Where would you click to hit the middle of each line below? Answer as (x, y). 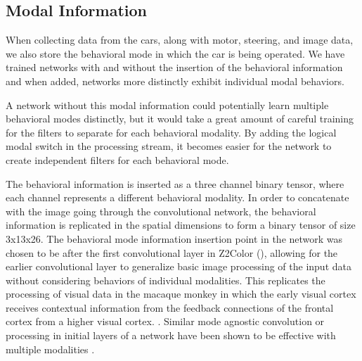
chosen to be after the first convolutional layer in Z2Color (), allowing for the (172, 252)
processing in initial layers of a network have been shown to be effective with (171, 335)
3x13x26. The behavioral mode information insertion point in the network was (174, 238)
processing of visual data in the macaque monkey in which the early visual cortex (181, 294)
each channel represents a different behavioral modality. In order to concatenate (177, 197)
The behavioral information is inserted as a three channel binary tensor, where (175, 183)
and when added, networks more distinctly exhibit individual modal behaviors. (175, 81)
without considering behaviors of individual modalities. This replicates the (166, 280)
